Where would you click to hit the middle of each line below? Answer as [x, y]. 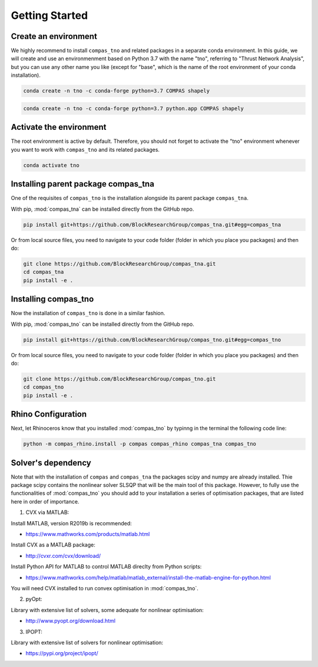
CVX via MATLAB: [47, 512]
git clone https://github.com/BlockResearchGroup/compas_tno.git [120, 379]
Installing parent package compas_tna [82, 184]
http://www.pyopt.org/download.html [71, 621]
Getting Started [49, 15]
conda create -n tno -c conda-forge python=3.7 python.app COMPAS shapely [134, 108]
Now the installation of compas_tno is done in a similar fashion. [88, 313]
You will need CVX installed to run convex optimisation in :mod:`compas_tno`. [105, 588]
